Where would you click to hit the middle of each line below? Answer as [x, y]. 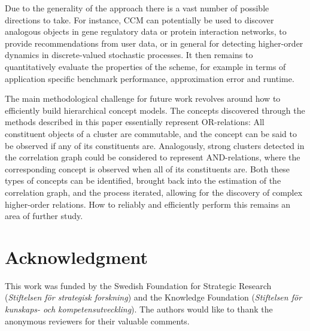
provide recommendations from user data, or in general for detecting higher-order [154, 43]
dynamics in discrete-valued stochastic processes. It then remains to [129, 55]
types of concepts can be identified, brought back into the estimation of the [143, 180]
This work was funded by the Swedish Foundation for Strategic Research [138, 285]
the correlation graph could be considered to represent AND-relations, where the [153, 157]
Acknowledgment [76, 256]
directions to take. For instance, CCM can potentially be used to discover [139, 19]
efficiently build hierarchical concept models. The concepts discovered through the [155, 110]
